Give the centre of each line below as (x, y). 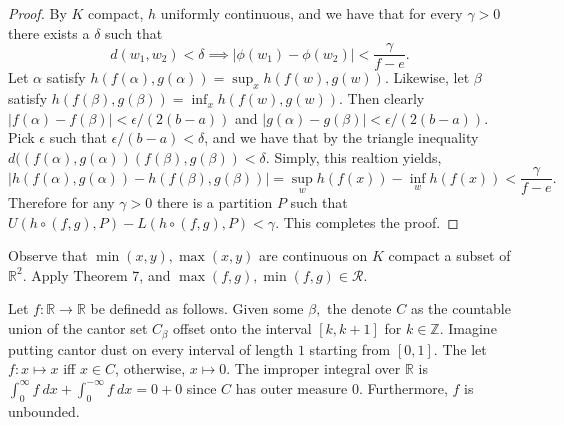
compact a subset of (449, 255)
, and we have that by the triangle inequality (341, 137)
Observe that (48, 255)
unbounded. (44, 410)
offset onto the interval (242, 328)
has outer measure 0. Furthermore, (341, 387)
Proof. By (37, 13)
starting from (350, 348)
